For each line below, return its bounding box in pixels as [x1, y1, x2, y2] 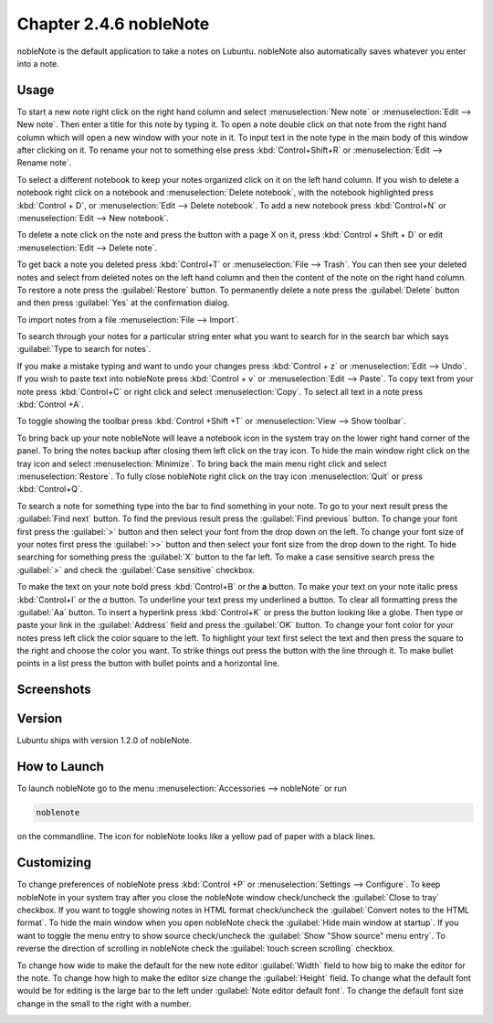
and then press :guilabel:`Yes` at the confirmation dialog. [16, 297, 230, 308]
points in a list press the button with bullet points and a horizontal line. [16, 658, 280, 669]
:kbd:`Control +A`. [16, 399, 84, 410]
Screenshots [16, 682, 91, 698]
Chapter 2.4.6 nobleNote [16, 14, 210, 34]
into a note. [16, 58, 59, 69]
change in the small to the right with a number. [16, 997, 192, 1009]
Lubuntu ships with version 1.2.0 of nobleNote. [16, 735, 192, 746]
